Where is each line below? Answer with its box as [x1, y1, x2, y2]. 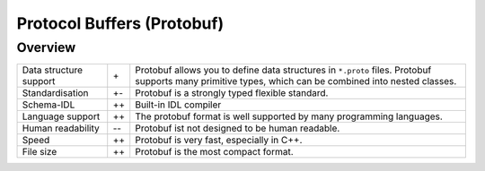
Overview [16, 39, 76, 56]
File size [22, 146, 57, 158]
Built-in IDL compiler [135, 98, 222, 111]
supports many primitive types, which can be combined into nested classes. [135, 75, 457, 88]
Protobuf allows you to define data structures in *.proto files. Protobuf [135, 64, 432, 76]
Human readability [22, 122, 101, 134]
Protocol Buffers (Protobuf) [16, 13, 225, 33]
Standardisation [22, 87, 89, 99]
